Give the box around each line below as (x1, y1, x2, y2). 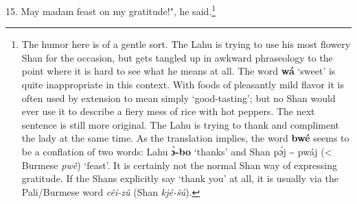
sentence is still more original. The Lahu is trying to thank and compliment (21, 117, 340, 131)
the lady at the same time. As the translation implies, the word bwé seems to (21, 131, 349, 145)
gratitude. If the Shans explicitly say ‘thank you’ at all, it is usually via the (21, 171, 339, 186)
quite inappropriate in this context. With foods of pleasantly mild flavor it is (21, 77, 344, 92)
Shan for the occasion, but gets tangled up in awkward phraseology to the (21, 50, 333, 64)
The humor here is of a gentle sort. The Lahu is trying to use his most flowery (21, 37, 351, 51)
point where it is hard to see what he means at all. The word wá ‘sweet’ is (21, 64, 336, 78)
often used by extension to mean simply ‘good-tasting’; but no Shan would (21, 90, 336, 105)
